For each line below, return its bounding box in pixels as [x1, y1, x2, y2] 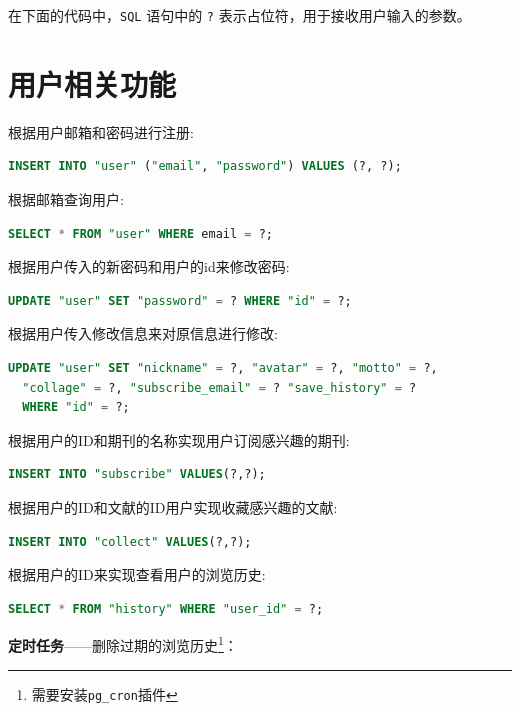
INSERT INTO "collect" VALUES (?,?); [8, 534, 252, 549]
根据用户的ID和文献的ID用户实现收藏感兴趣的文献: [8, 496, 338, 517]
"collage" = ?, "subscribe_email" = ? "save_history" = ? [22, 380, 417, 395]
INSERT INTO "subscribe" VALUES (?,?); [8, 467, 266, 482]
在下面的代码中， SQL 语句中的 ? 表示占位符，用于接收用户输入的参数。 [8, 5, 471, 25]
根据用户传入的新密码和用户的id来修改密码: [8, 256, 290, 277]
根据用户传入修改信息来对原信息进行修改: [8, 323, 278, 344]
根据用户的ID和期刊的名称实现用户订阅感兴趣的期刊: [8, 429, 350, 450]
